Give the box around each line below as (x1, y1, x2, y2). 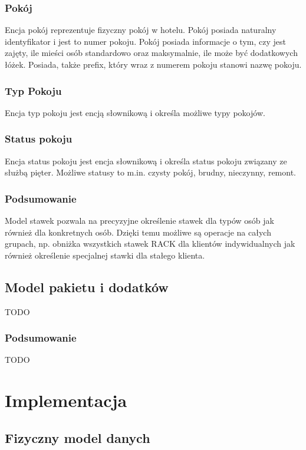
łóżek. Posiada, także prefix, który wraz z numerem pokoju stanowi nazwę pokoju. (5, 58, 302, 70)
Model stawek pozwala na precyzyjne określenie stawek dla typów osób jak (5, 214, 274, 227)
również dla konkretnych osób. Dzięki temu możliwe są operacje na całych (5, 226, 271, 238)
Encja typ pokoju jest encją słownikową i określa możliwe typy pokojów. (5, 106, 265, 118)
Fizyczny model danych (5, 428, 150, 446)
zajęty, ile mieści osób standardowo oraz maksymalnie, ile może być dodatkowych (5, 47, 298, 59)
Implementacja (5, 388, 127, 412)
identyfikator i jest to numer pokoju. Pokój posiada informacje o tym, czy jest (5, 35, 286, 47)
